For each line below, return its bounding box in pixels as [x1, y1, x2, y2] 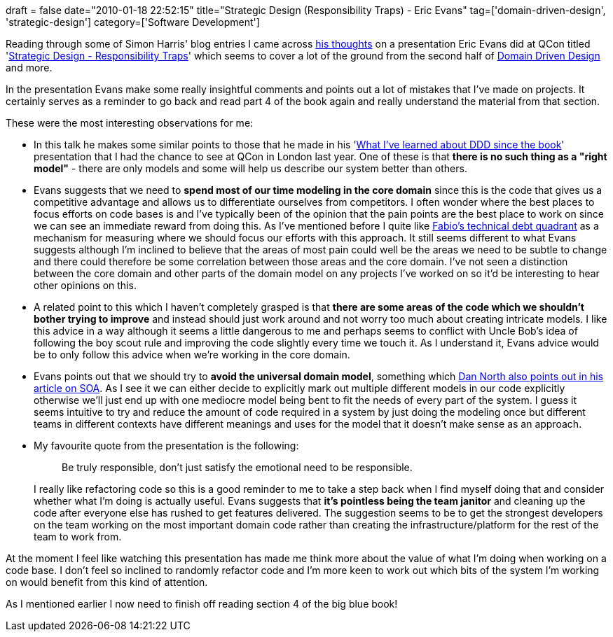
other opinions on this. [34, 279, 137, 291]
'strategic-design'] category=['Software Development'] [6, 16, 260, 28]
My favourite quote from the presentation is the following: [34, 440, 299, 451]
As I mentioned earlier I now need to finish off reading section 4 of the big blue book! [6, 598, 398, 610]
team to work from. [34, 531, 122, 542]
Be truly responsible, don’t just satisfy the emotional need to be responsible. [62, 461, 413, 473]
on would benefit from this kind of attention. [6, 576, 208, 588]
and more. [6, 62, 53, 73]
